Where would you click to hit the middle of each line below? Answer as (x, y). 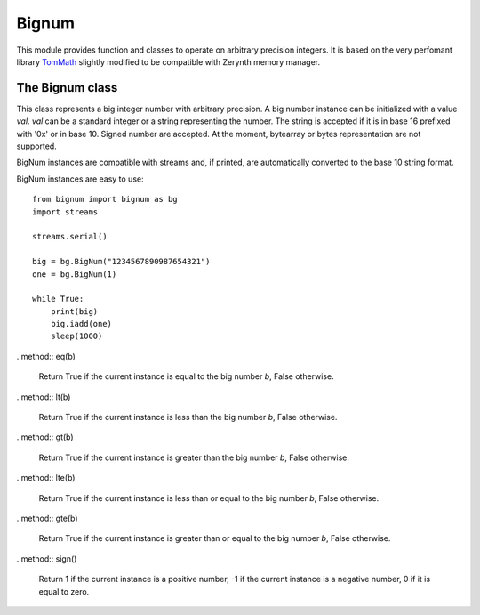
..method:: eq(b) (46, 356)
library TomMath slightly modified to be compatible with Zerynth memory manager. (168, 61)
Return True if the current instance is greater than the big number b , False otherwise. (194, 457)
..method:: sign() (47, 558)
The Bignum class (67, 88)
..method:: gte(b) (48, 518)
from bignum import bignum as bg (105, 199)
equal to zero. (64, 591)
